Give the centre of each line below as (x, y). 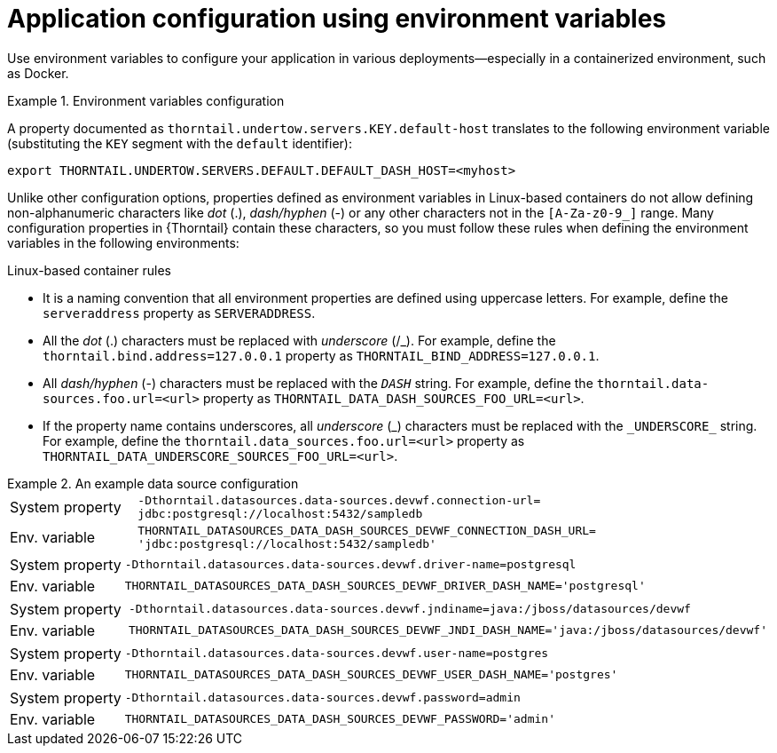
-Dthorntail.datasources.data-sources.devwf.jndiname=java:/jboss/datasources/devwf (409, 609)
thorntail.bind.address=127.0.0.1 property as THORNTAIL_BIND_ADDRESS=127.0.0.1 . (321, 355)
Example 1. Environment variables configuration (146, 100)
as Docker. (38, 73)
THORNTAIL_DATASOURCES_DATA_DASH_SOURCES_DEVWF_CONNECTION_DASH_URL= (367, 530)
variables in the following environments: (123, 242)
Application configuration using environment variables (337, 19)
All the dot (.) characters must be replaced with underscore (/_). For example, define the (299, 340)
